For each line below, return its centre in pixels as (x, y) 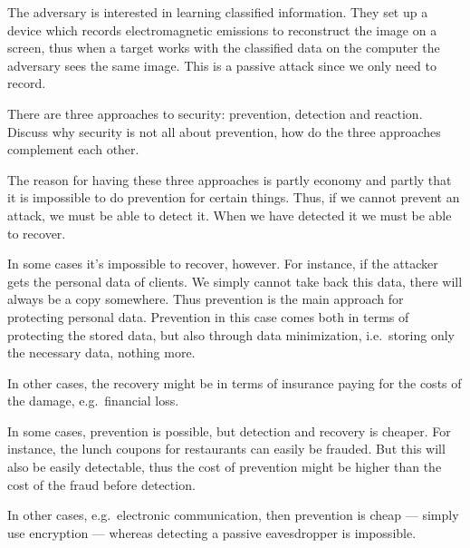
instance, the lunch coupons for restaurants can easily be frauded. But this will (226, 449)
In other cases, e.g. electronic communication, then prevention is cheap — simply (233, 515)
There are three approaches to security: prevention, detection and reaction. (215, 113)
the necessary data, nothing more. (101, 352)
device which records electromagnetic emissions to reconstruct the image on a (222, 29)
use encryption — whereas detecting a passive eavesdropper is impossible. (212, 532)
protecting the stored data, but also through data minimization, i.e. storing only (231, 334)
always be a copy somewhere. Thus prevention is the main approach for (206, 299)
